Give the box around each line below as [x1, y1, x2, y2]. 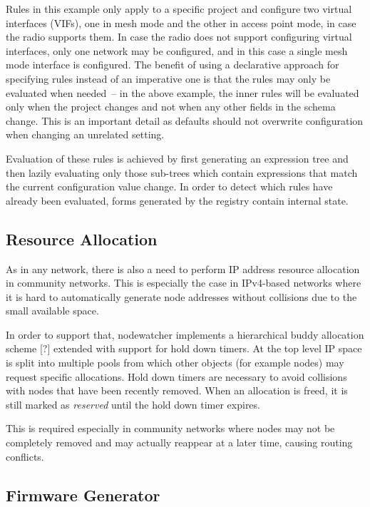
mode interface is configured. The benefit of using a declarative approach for [6, 57, 339, 72]
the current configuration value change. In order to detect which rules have [6, 179, 333, 194]
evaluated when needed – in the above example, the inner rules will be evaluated [6, 85, 359, 100]
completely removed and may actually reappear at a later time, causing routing [6, 435, 353, 450]
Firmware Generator [6, 483, 160, 506]
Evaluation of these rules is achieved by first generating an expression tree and [6, 150, 349, 165]
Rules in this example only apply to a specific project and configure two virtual [6, 1, 352, 16]
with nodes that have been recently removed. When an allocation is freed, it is [6, 383, 348, 398]
